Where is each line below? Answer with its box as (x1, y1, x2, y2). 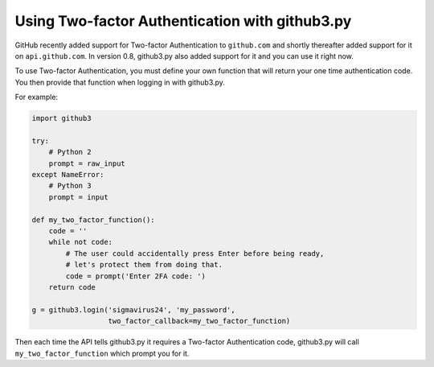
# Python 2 (48, 147, 92, 157)
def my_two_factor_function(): (31, 215, 156, 225)
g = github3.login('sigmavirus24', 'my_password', (31, 305, 236, 314)
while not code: (48, 237, 113, 247)
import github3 (31, 113, 92, 123)
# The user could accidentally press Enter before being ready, (65, 249, 325, 258)
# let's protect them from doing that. (65, 260, 223, 270)
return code (48, 282, 96, 291)
